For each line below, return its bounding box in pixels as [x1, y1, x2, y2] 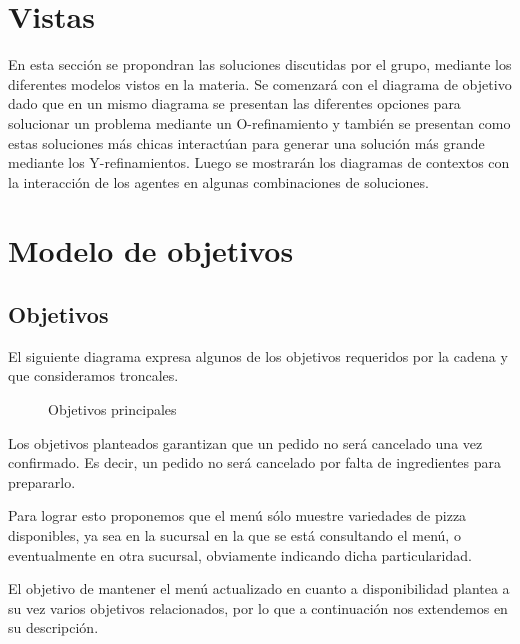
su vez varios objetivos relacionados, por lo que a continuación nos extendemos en [8, 597, 508, 618]
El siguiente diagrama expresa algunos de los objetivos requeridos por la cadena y [8, 345, 508, 366]
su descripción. [8, 617, 99, 638]
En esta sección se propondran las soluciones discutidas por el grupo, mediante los [8, 54, 512, 75]
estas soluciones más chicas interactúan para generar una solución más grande [8, 132, 485, 153]
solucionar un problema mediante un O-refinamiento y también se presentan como [8, 112, 511, 133]
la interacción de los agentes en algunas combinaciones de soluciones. [8, 171, 429, 192]
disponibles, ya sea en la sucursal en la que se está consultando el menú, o [8, 525, 461, 546]
